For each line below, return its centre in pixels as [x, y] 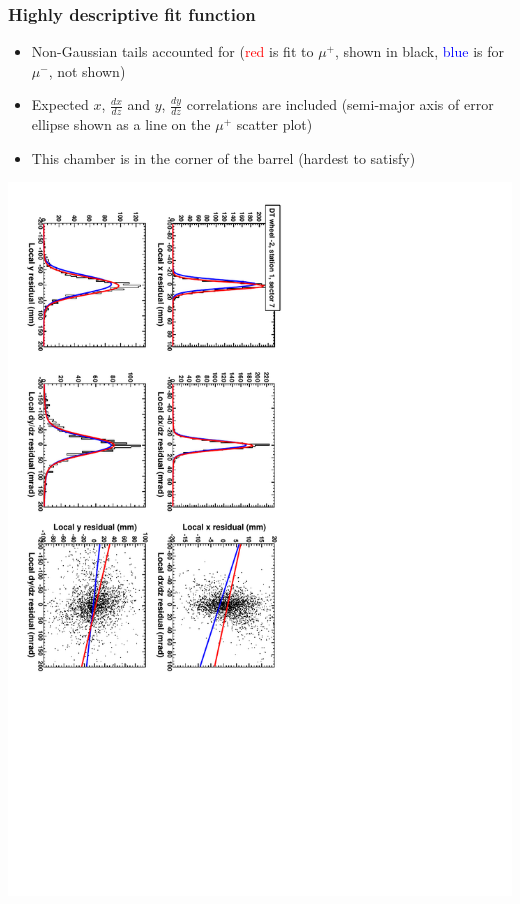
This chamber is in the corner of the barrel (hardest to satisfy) [223, 157]
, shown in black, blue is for [419, 51]
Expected [60, 104]
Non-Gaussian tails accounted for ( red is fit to [172, 51]
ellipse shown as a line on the [121, 124]
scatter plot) [274, 124]
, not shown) [87, 70]
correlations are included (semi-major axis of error [340, 104]
